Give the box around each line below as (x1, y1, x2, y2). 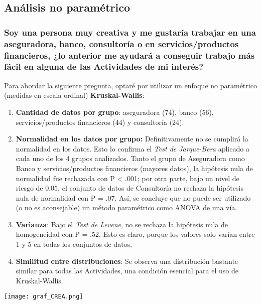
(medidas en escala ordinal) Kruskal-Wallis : (4, 90, 145, 100)
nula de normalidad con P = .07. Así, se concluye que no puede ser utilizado (16, 192, 251, 203)
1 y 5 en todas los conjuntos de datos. (16, 239, 133, 249)
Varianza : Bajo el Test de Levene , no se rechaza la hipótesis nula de (16, 219, 228, 229)
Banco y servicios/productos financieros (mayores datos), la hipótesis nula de (16, 163, 253, 173)
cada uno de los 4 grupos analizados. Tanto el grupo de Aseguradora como (16, 153, 245, 164)
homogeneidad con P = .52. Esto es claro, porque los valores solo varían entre (16, 229, 255, 239)
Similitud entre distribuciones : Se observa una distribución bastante (16, 255, 238, 266)
